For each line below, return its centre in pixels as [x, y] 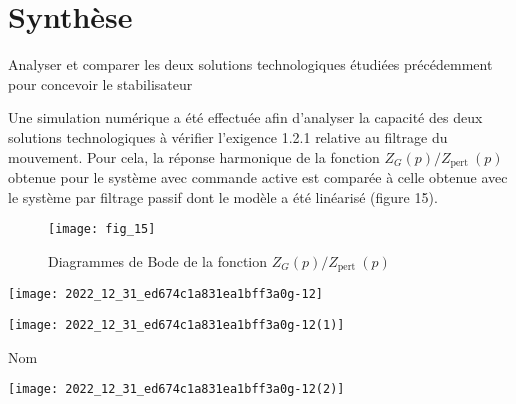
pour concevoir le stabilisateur [100, 83]
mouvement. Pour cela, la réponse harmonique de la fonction [194, 156]
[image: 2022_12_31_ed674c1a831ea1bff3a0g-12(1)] [176, 324]
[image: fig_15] [102, 229]
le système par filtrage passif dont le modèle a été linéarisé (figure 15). [223, 196]
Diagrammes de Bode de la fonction [158, 260]
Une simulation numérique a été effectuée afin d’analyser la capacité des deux [245, 117]
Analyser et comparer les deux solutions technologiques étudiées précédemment [250, 64]
